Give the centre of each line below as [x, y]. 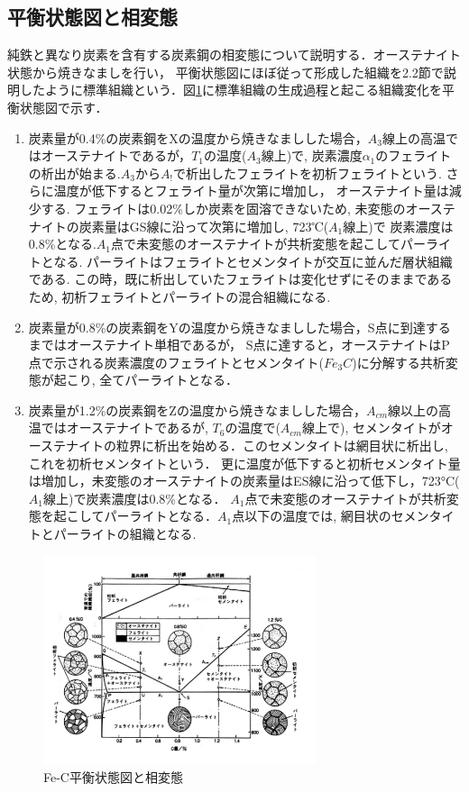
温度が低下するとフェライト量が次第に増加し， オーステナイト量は [251, 191]
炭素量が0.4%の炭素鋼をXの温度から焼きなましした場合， [198, 137]
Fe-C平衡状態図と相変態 [113, 776]
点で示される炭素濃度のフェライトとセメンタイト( [176, 362]
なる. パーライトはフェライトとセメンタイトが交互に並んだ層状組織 [253, 261]
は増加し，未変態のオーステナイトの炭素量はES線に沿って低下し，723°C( [244, 481]
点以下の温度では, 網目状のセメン [331, 516]
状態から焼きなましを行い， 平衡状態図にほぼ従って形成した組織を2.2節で [225, 72]
